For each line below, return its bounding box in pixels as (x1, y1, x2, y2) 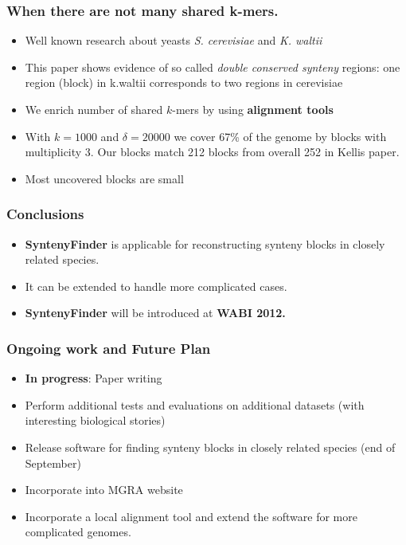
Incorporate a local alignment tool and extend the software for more (25, 508, 357, 524)
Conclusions (6, 204, 84, 224)
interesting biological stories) (25, 412, 166, 429)
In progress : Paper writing (25, 370, 162, 386)
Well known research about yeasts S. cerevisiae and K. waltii (25, 32, 322, 49)
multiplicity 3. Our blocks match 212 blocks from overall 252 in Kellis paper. (25, 143, 400, 160)
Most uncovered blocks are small (25, 170, 184, 186)
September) (25, 454, 81, 471)
